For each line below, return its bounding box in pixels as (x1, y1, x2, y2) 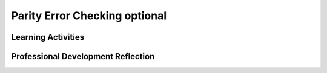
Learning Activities (11, 32, 85, 42)
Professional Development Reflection (11, 51, 155, 62)
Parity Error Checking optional (11, 9, 167, 22)
